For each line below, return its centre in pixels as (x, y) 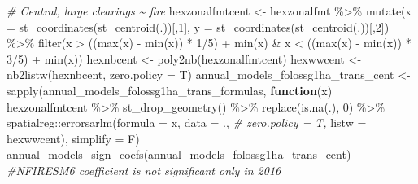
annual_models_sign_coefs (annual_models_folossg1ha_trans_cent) (179, 154)
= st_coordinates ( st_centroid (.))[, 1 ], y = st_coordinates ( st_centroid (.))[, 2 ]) (198, 26)
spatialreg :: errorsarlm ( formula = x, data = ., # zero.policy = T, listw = (187, 123)
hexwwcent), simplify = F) (73, 138)
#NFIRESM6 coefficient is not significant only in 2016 (144, 170)
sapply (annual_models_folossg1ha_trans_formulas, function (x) (170, 90)
